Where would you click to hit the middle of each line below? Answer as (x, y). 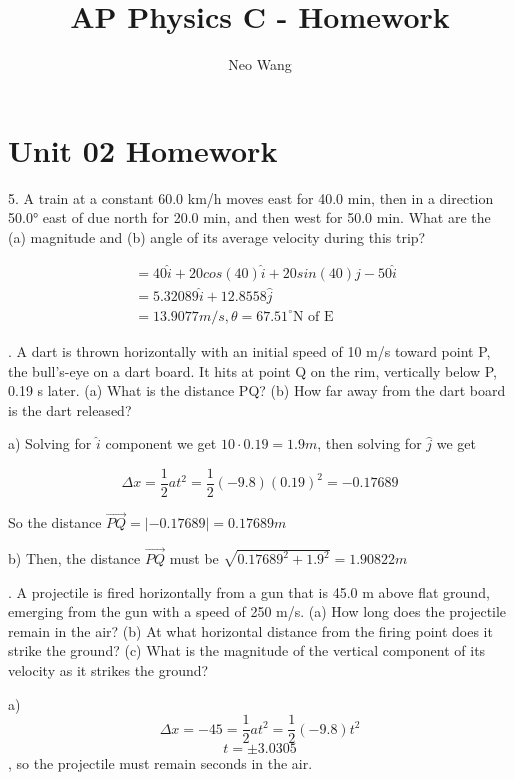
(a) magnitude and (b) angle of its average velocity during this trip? (217, 236)
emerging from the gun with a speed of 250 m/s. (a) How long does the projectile (257, 611)
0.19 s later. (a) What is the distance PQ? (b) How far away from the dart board (257, 390)
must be (194, 558)
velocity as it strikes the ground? (108, 670)
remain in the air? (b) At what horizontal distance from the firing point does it (250, 630)
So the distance (55, 522)
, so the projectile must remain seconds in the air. (160, 763)
